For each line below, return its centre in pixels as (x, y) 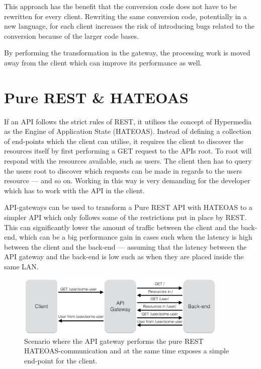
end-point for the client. (61, 360)
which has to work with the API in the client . (74, 190)
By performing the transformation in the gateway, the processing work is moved (127, 53)
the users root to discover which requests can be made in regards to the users (123, 170)
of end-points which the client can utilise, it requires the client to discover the (124, 141)
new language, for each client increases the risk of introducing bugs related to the (129, 26)
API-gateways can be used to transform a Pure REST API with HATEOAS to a (128, 207)
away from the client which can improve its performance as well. (103, 62)
